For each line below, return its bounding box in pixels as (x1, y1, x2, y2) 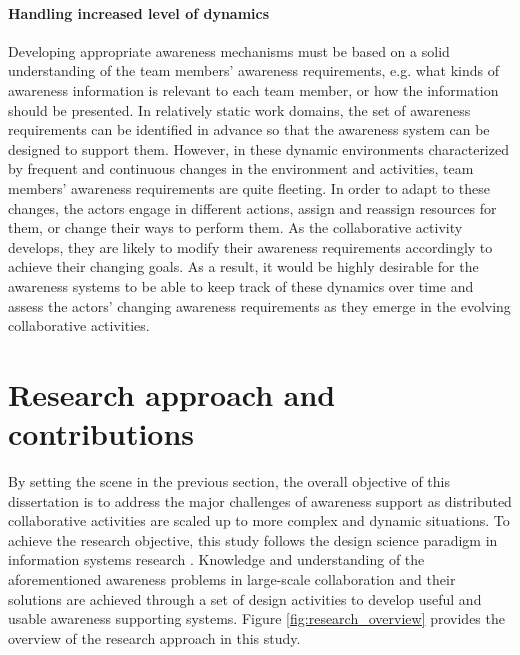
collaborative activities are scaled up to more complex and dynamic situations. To (8, 510, 510, 531)
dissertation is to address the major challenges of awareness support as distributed (8, 490, 512, 511)
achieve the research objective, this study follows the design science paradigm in (8, 529, 498, 550)
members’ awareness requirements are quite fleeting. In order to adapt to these (8, 177, 491, 198)
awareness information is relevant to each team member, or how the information (8, 79, 499, 100)
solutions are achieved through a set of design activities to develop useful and (8, 588, 482, 609)
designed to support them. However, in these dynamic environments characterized (8, 138, 509, 159)
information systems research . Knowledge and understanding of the (8, 549, 425, 570)
